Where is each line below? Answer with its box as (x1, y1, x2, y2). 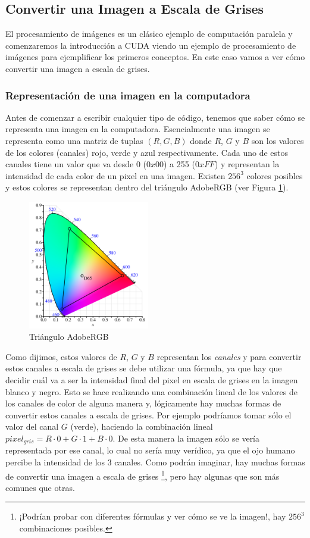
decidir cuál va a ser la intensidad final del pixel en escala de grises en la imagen (5, 373, 298, 386)
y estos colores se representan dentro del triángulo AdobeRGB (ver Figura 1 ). (5, 181, 289, 193)
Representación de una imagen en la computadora (5, 87, 250, 102)
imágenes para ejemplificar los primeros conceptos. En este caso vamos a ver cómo (5, 51, 305, 63)
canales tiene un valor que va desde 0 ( (5, 158, 146, 170)
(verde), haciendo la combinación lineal (70, 420, 213, 433)
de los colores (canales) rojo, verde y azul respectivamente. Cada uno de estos (5, 146, 288, 158)
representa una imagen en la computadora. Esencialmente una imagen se (5, 123, 270, 135)
